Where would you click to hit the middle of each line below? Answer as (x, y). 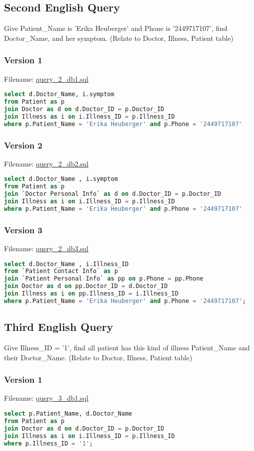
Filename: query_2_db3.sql (46, 248)
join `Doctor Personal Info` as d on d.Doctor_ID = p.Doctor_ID (113, 194)
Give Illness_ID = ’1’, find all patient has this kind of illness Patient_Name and (127, 348)
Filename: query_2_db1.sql (46, 78)
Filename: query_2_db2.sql (46, 163)
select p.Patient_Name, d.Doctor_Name (68, 414)
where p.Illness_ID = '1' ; (49, 443)
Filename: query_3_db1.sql (46, 398)
